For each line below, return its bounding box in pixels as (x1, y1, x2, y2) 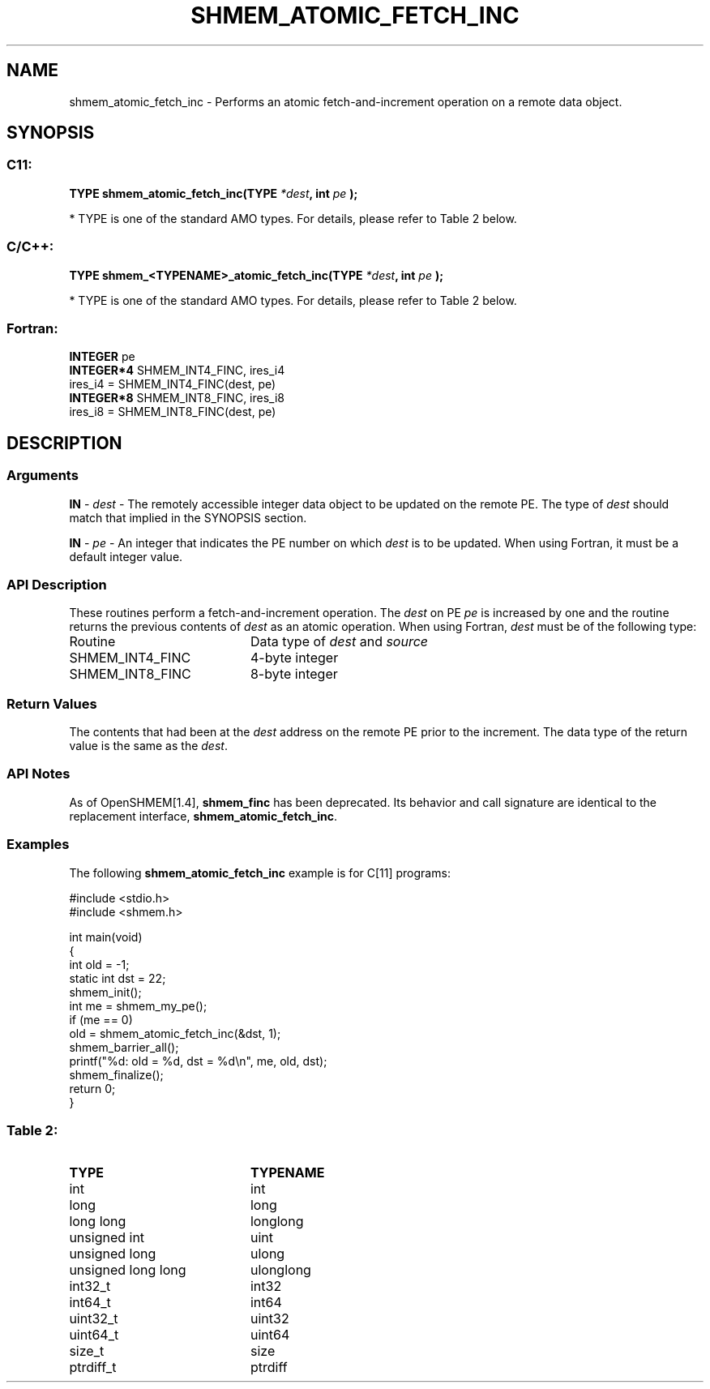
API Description (6, 576, 107, 593)
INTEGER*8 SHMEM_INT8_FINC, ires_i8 (69, 391, 285, 405)
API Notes (6, 765, 71, 782)
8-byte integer (250, 666, 338, 683)
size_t (69, 1343, 105, 1360)
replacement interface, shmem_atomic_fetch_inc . (69, 808, 338, 823)
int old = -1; (69, 957, 130, 971)
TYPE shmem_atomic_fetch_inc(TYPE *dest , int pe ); (69, 186, 358, 200)
